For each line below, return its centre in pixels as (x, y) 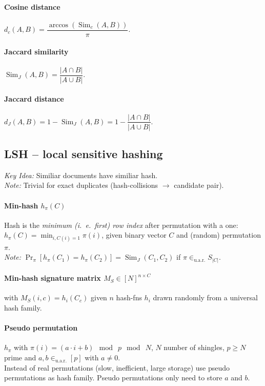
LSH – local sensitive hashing (84, 153)
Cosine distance (32, 6)
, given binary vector (134, 235)
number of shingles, (194, 347)
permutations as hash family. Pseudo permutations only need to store (113, 378)
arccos (59, 25)
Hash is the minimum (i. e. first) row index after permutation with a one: (121, 225)
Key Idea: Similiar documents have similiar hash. (81, 175)
